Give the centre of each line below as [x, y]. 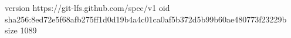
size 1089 [21, 30]
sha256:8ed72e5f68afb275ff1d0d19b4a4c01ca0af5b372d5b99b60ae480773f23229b [146, 19]
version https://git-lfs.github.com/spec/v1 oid [87, 7]
